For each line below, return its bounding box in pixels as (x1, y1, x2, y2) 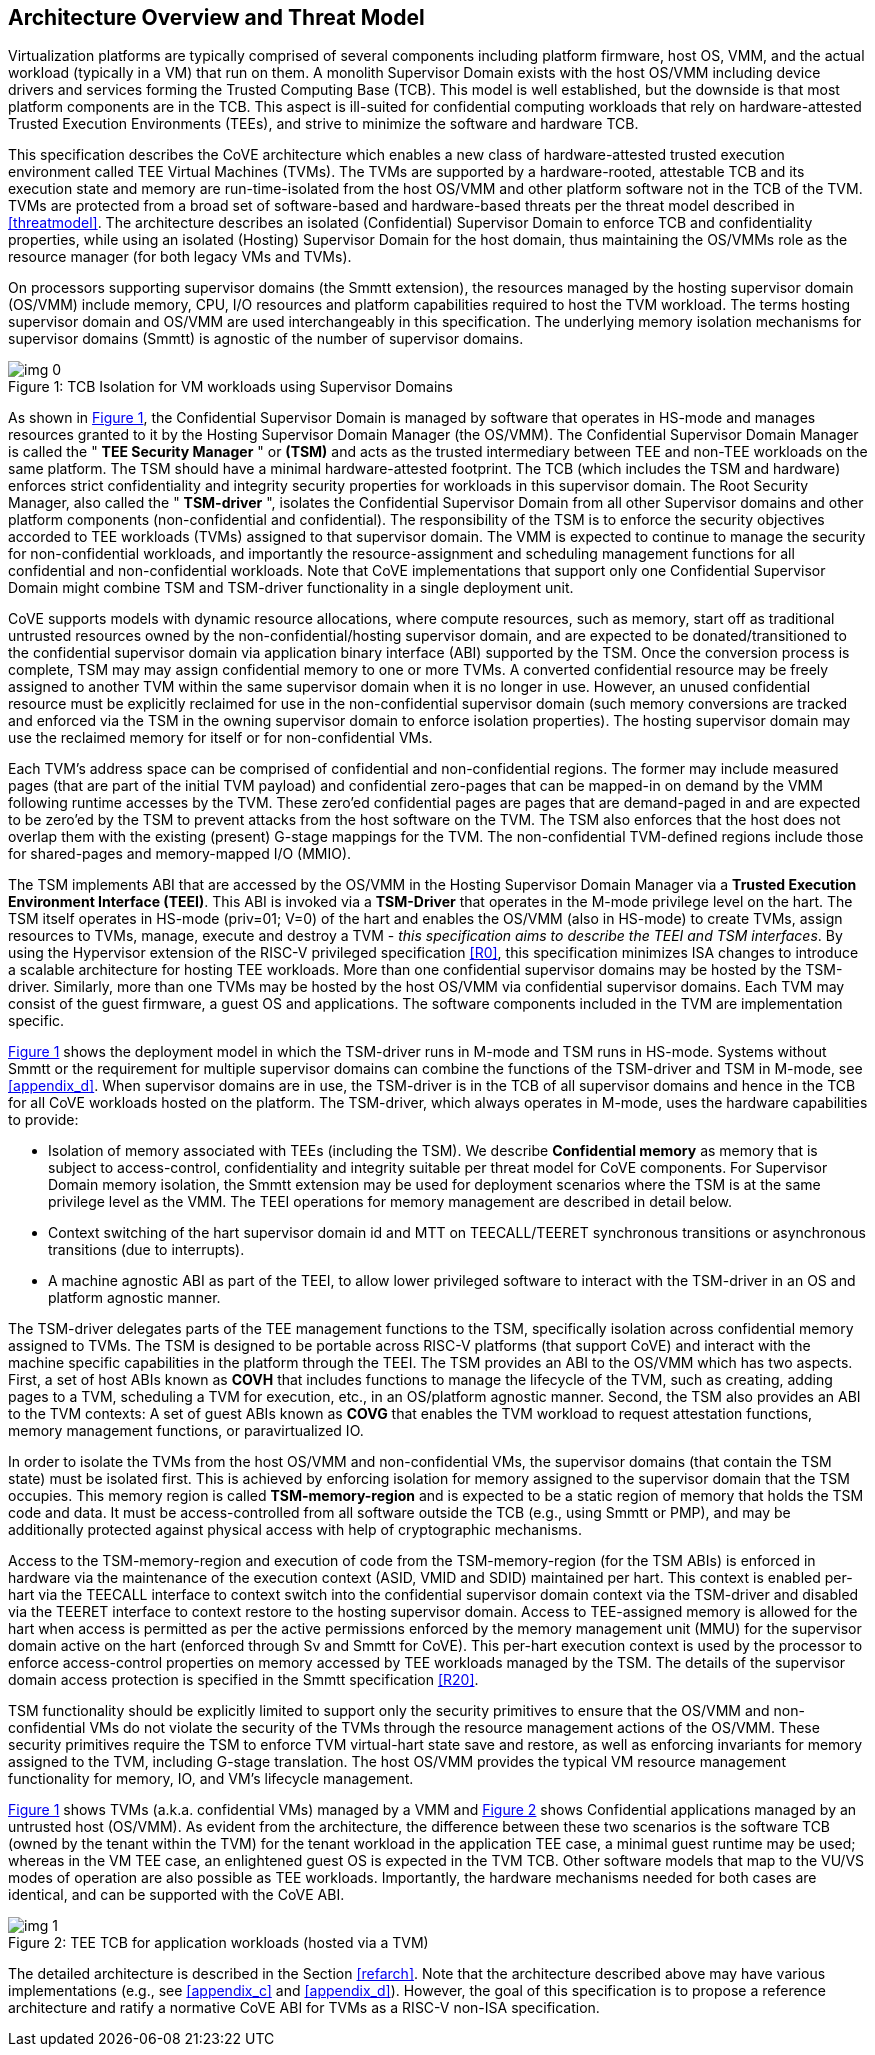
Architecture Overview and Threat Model (8, 5, 425, 30)
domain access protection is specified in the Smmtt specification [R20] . (8, 1671, 479, 1689)
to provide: (8, 1111, 79, 1129)
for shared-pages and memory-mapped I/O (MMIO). (8, 845, 352, 863)
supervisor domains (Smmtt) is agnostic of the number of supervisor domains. (8, 330, 524, 348)
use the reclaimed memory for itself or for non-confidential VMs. (8, 729, 433, 747)
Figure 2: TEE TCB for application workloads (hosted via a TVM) (8, 1934, 429, 1952)
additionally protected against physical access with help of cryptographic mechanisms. (8, 1521, 582, 1539)
